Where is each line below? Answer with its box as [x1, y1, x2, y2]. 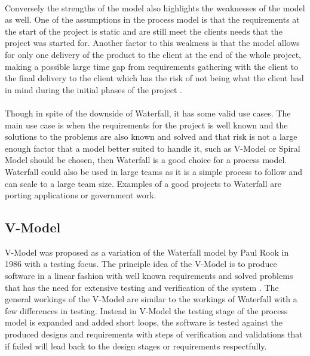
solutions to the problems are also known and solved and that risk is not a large [5, 130, 297, 143]
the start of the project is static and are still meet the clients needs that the [5, 24, 283, 37]
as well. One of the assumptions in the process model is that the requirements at [5, 13, 300, 26]
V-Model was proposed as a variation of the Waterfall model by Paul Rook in [5, 245, 289, 258]
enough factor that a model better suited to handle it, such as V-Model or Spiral [5, 142, 300, 154]
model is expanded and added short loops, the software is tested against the [5, 316, 283, 329]
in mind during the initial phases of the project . [5, 83, 183, 96]
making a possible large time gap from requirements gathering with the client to [5, 60, 299, 72]
